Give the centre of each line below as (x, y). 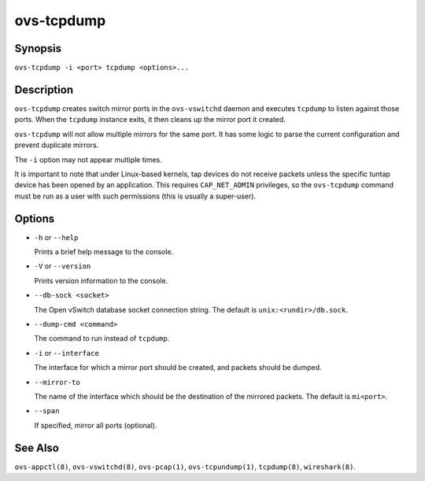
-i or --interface (67, 353)
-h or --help (56, 237)
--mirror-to (57, 382)
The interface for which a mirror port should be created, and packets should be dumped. (178, 368)
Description (44, 89)
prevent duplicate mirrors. (57, 145)
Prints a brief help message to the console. (104, 252)
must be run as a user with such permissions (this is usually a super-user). (135, 196)
